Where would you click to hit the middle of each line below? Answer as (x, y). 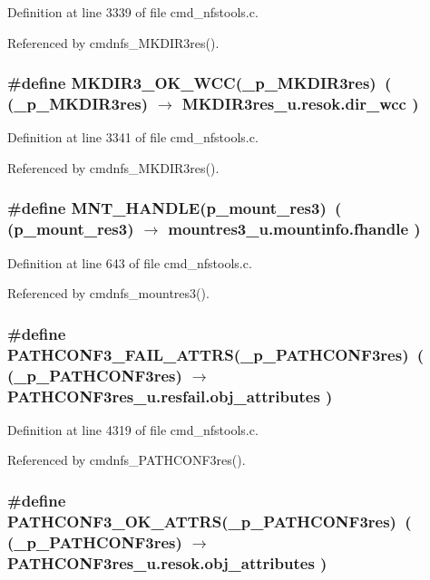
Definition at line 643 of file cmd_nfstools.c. (130, 262)
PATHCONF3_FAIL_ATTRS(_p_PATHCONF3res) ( (216, 354)
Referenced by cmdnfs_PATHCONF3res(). (127, 460)
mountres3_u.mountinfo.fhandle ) (294, 229)
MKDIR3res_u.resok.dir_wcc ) (300, 104)
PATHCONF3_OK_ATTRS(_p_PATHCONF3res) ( (210, 521)
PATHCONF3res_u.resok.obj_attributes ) (167, 562)
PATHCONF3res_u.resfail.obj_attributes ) (170, 396)
